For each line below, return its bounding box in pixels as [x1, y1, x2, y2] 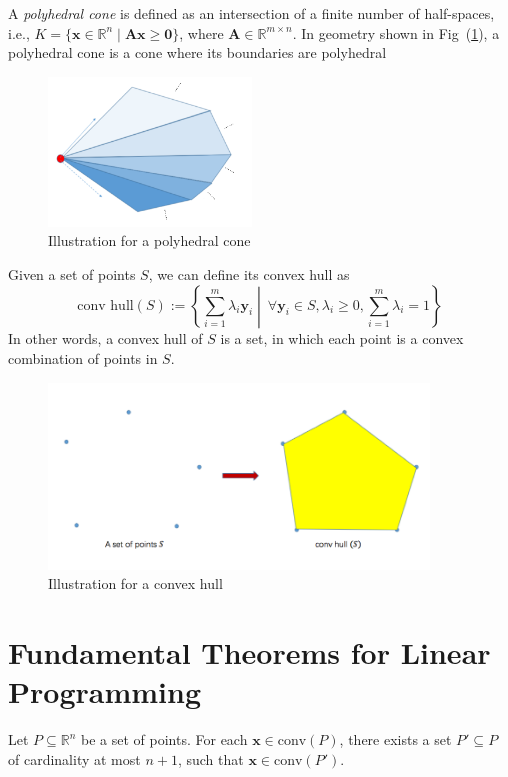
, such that [177, 748, 244, 769]
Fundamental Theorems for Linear [8, 632, 491, 673]
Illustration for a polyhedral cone [48, 230, 251, 251]
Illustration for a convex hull [48, 573, 223, 594]
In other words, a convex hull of [8, 328, 203, 349]
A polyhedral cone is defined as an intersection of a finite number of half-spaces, [8, 3, 495, 23]
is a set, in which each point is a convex [220, 328, 464, 349]
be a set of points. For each [81, 729, 248, 750]
